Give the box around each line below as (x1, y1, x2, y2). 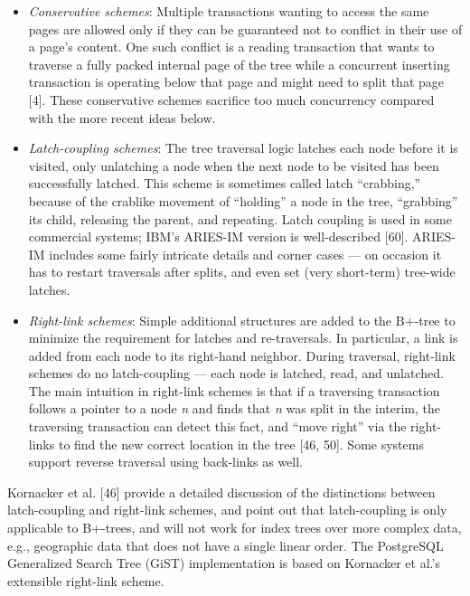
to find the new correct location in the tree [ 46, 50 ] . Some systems (58, 434, 424, 453)
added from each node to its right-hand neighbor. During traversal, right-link (28, 345, 456, 364)
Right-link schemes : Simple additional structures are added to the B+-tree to (28, 310, 456, 329)
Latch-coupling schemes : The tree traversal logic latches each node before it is (28, 138, 458, 157)
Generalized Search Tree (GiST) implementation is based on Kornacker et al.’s (7, 553, 440, 572)
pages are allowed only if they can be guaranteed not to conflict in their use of (28, 19, 463, 38)
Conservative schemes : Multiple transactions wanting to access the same (28, 2, 429, 20)
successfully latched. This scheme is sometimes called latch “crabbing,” (28, 174, 421, 193)
